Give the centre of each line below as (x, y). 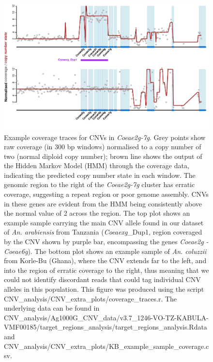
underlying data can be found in (52, 308)
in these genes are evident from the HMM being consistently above (103, 203)
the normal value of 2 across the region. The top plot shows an (97, 213)
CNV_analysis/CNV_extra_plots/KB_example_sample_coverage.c (106, 346)
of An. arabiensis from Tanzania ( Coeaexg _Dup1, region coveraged (103, 232)
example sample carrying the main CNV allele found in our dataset (104, 222)
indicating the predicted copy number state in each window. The (100, 175)
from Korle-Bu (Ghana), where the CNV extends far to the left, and (105, 260)
